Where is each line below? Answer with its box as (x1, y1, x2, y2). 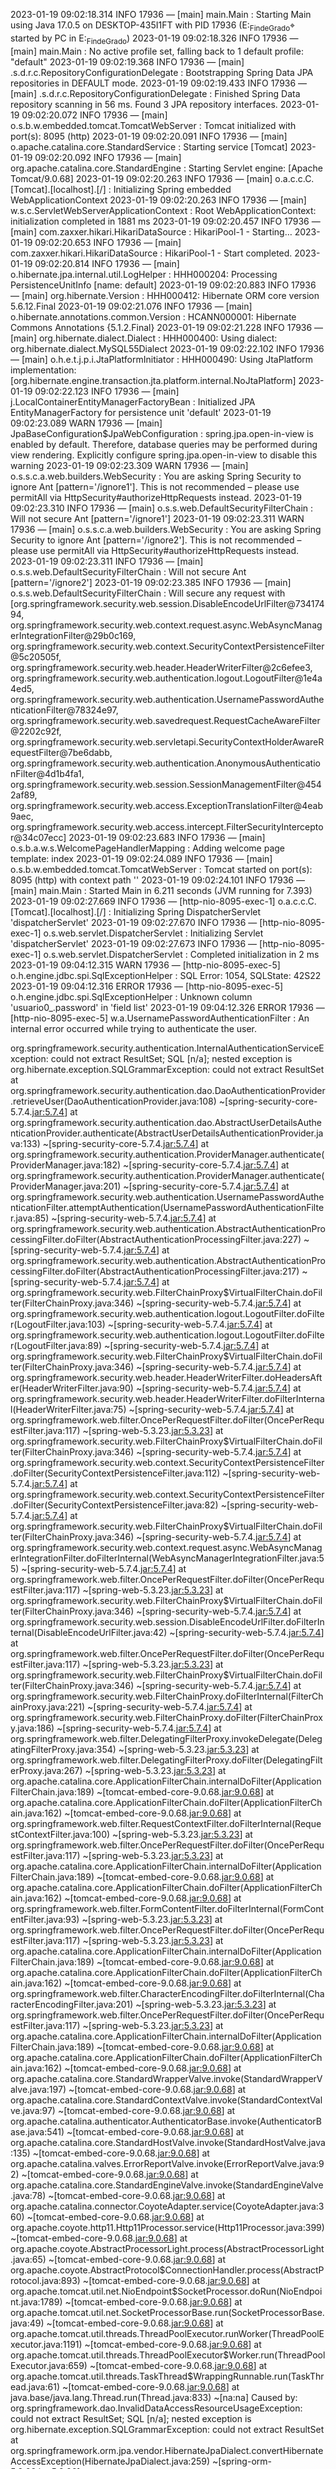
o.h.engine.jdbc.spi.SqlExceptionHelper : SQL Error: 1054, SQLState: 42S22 (10, 969, 322, 981)
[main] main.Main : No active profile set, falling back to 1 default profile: (10, 45, 304, 57)
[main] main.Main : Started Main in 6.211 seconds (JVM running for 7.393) (10, 884, 313, 896)
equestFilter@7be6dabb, (10, 746, 113, 758)
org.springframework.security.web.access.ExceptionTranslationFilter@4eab (10, 799, 324, 811)
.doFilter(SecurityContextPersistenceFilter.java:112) (10, 1467, 221, 1479)
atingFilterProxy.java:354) (10, 1743, 117, 1755)
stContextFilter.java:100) (10, 1828, 111, 1840)
